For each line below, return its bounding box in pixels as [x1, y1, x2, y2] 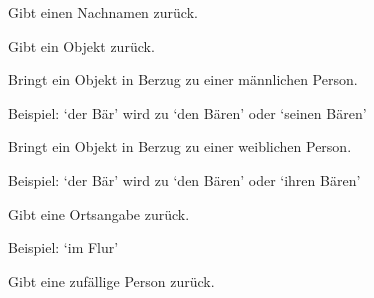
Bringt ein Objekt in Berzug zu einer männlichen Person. [8, 69, 358, 90]
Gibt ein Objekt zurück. [8, 35, 155, 56]
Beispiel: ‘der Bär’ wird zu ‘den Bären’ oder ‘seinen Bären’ [8, 102, 367, 123]
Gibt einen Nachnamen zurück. [8, 2, 198, 22]
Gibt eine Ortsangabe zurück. [8, 203, 190, 224]
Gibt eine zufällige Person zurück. [8, 270, 215, 291]
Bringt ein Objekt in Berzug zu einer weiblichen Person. [8, 136, 352, 157]
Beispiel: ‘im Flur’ [8, 237, 119, 258]
